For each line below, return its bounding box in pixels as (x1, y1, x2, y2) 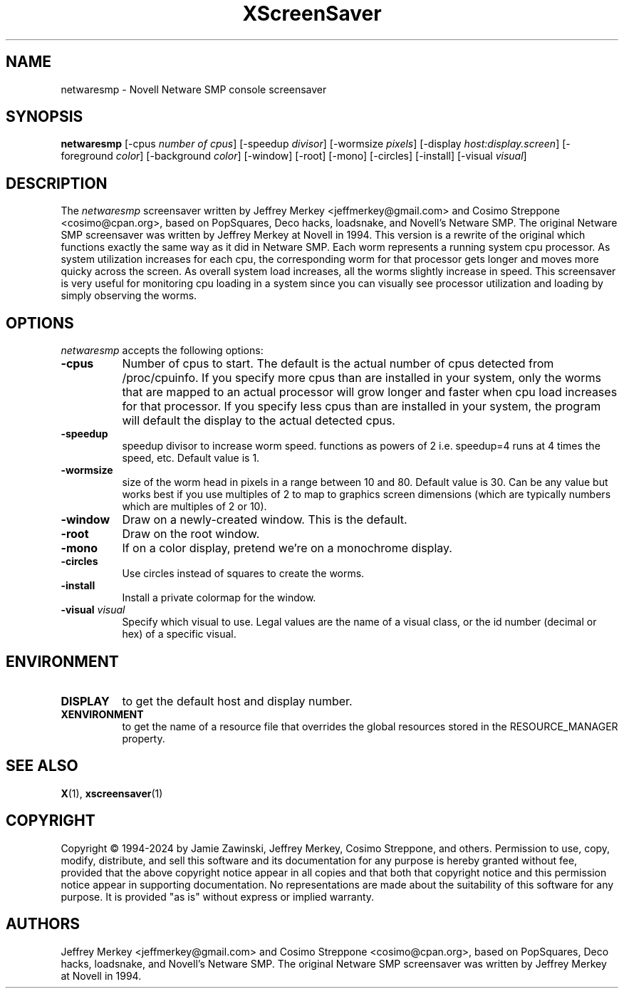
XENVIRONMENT (61, 708, 144, 720)
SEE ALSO (6, 757, 78, 775)
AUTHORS (6, 915, 80, 933)
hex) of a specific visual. (122, 628, 236, 641)
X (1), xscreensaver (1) (61, 787, 163, 799)
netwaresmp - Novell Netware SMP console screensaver (61, 83, 327, 95)
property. (122, 732, 165, 745)
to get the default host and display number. (122, 693, 353, 708)
